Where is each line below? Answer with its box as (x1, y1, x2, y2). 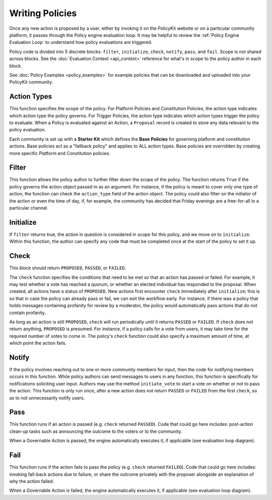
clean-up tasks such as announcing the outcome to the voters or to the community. (9, 428, 182, 434)
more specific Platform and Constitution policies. (9, 150, 111, 156)
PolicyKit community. (9, 79, 53, 85)
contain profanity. (9, 310, 46, 316)
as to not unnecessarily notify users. (9, 394, 85, 401)
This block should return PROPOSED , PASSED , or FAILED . (9, 265, 126, 271)
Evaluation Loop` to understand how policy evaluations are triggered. (9, 39, 153, 45)
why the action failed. (9, 478, 54, 484)
